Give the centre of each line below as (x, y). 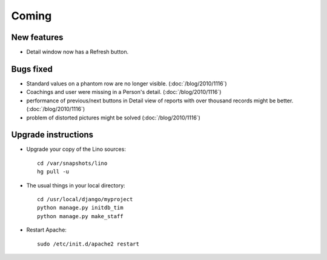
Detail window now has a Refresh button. (78, 52)
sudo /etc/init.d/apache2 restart (88, 244)
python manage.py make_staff (80, 216)
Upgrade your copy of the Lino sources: (76, 149)
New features (37, 37)
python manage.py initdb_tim (80, 208)
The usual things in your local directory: (76, 185)
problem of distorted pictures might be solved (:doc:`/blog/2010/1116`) (114, 118)
